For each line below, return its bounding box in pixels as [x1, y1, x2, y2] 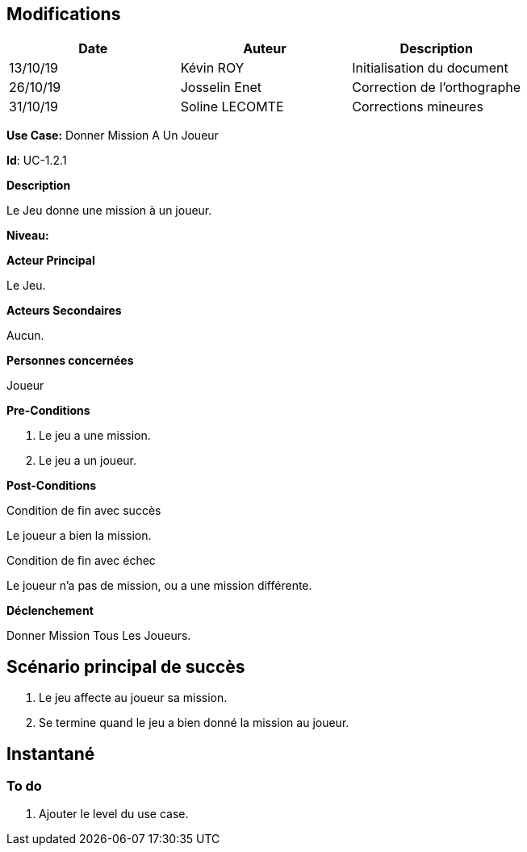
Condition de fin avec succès [6, 503, 161, 518]
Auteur [243, 40, 287, 57]
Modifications [6, 4, 121, 24]
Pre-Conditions [6, 403, 90, 418]
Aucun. [6, 328, 44, 343]
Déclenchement [6, 603, 94, 618]
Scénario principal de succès [6, 656, 245, 677]
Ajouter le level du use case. [39, 807, 189, 821]
